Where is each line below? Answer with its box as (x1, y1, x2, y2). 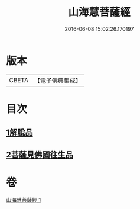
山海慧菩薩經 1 (6, 196, 41, 203)
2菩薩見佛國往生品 (6, 149, 74, 160)
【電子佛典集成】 (34, 76, 82, 85)
